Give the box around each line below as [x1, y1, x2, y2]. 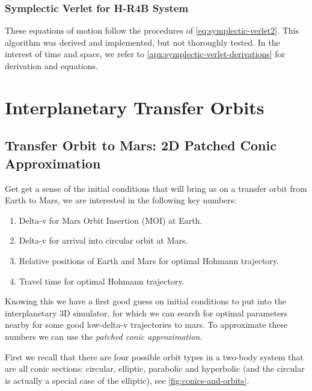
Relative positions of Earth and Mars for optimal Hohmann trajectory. [19, 254, 279, 266]
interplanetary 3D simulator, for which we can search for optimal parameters [5, 306, 288, 319]
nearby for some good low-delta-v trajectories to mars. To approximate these [5, 318, 288, 331]
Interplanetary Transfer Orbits [5, 94, 265, 119]
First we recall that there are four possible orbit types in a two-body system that [5, 350, 304, 363]
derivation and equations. [5, 60, 98, 72]
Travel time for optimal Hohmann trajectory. [19, 274, 185, 287]
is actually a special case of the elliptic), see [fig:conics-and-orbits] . [5, 374, 249, 386]
